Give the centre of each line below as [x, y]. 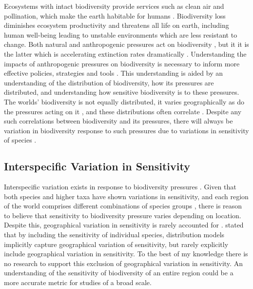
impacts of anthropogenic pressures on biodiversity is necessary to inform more [122, 63]
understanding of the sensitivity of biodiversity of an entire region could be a [119, 273]
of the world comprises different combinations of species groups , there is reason [123, 206]
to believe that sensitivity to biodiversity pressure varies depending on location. [123, 215]
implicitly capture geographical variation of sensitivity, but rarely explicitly [116, 244]
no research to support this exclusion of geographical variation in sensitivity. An [123, 263]
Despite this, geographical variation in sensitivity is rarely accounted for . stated [124, 225]
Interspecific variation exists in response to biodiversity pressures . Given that [120, 187]
